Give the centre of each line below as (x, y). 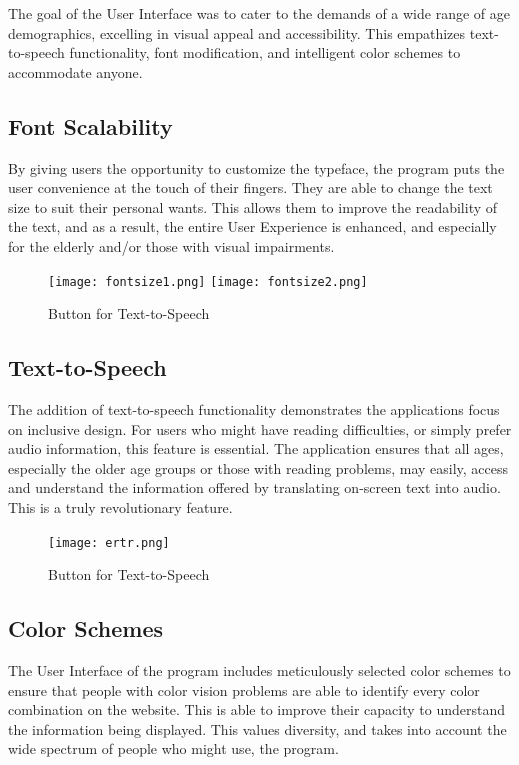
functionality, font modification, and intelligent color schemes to (265, 52)
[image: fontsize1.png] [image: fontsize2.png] (208, 281)
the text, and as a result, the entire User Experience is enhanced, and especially (252, 226)
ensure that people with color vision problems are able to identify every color (244, 689)
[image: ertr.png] (109, 542)
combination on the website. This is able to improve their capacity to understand (257, 709)
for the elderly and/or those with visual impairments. (171, 245)
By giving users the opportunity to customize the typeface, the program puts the (256, 167)
